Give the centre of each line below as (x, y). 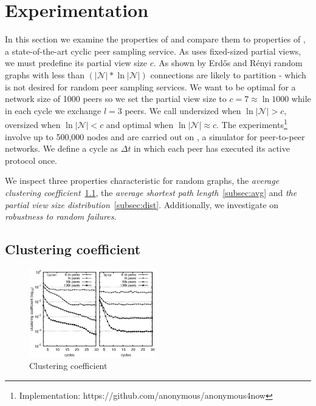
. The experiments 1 (252, 123)
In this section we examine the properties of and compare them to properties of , (155, 39)
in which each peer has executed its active (212, 148)
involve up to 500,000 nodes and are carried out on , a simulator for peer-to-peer (155, 136)
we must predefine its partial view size (76, 63)
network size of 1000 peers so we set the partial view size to (116, 99)
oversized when (33, 124)
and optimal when (140, 124)
